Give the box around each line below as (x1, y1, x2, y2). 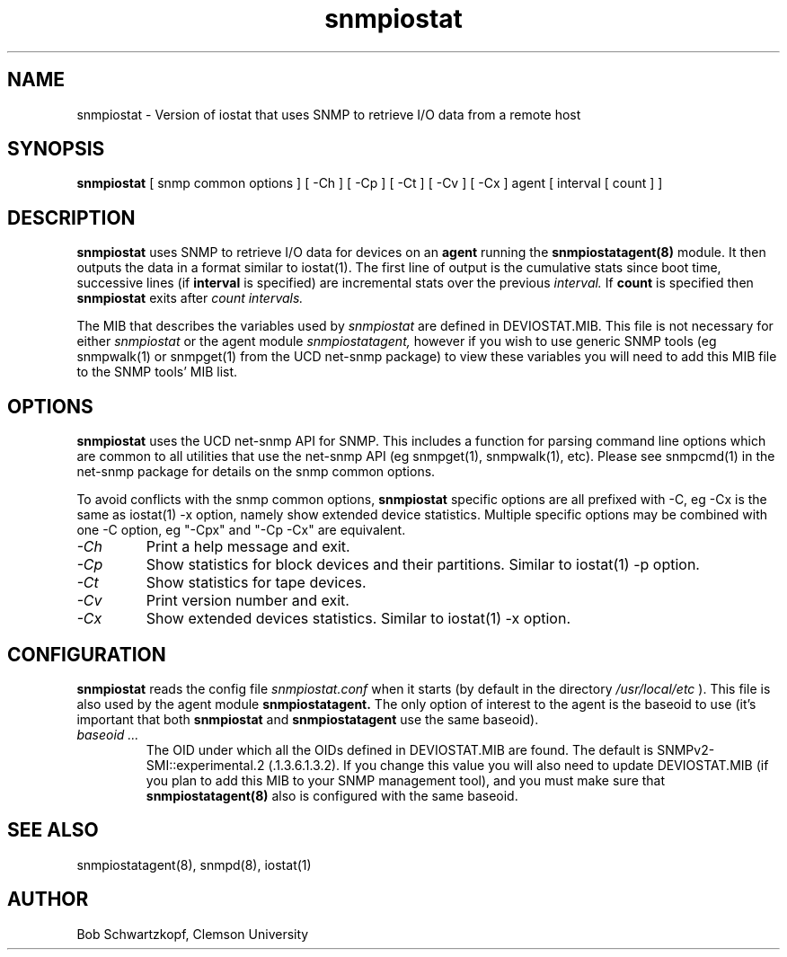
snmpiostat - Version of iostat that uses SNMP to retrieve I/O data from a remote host (76, 106, 581, 122)
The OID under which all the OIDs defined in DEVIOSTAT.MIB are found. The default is (146, 741, 654, 758)
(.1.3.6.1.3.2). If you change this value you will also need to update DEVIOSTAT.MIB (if (268, 757, 769, 773)
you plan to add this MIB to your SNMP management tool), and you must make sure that (146, 772, 666, 788)
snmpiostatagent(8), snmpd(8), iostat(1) (76, 856, 312, 873)
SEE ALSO (7, 819, 99, 842)
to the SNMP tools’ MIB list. (76, 364, 238, 380)
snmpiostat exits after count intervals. (76, 290, 304, 306)
